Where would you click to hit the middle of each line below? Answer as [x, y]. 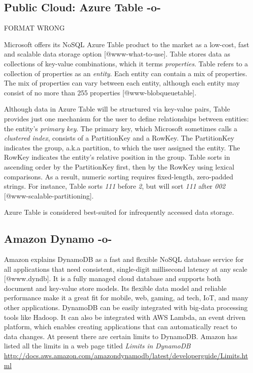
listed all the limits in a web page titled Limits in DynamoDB [97, 346]
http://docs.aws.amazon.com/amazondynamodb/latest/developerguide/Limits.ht [126, 356]
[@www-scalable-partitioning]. [49, 195]
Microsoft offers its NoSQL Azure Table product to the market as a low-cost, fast [127, 44]
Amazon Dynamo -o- [58, 239]
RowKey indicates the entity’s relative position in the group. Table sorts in [117, 157]
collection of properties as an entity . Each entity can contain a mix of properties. [126, 73]
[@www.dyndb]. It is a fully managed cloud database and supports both [112, 278]
